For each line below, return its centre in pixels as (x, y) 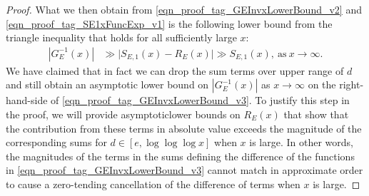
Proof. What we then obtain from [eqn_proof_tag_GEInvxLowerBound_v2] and (184, 9)
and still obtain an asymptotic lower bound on (107, 84)
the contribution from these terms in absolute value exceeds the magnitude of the (184, 128)
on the (322, 84)
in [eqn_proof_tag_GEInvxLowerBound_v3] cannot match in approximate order (184, 170)
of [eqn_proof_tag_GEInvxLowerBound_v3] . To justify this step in (200, 100)
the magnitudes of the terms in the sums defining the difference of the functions (180, 156)
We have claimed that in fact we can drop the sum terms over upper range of (175, 70)
